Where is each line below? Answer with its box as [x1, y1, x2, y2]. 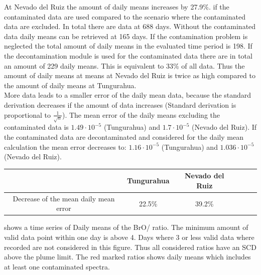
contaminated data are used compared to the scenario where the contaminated [4, 11, 245, 22]
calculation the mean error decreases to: [4, 141, 126, 152]
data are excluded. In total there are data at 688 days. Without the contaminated [4, 21, 256, 32]
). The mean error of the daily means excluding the [62, 109, 220, 120]
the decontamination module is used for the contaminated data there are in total [4, 50, 252, 61]
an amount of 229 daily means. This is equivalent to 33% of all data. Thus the [4, 60, 245, 71]
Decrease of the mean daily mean [13, 193, 115, 203]
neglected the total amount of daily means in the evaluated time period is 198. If [4, 41, 252, 51]
